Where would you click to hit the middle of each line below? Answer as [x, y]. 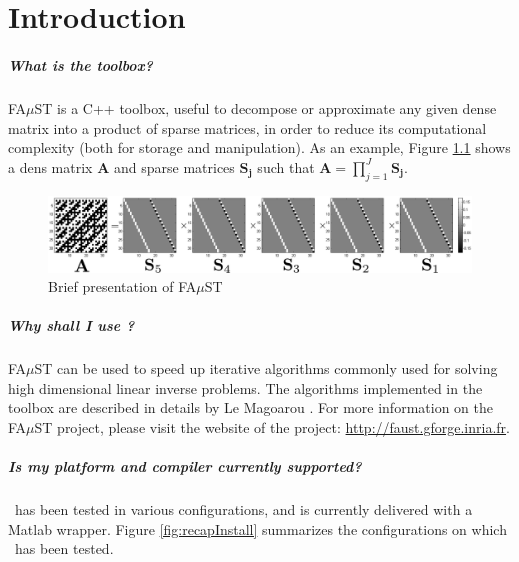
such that [286, 166]
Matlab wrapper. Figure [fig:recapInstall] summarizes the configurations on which [257, 528]
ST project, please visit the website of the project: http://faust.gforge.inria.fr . [272, 427]
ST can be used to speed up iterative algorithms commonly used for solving [266, 368]
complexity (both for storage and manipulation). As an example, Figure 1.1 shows [259, 147]
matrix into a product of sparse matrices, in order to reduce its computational [247, 127]
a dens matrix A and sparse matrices [121, 166]
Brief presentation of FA [122, 286]
